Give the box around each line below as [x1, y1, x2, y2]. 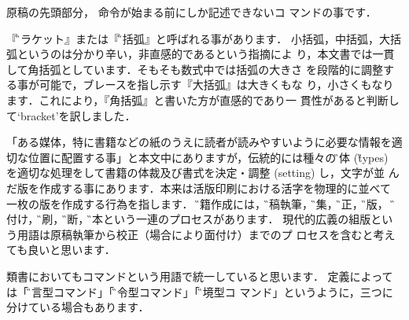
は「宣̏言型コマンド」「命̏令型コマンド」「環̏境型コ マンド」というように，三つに [6, 283, 393, 300]
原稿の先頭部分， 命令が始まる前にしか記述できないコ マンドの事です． [6, 4, 377, 20]
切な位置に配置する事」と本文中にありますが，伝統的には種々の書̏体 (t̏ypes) [6, 149, 389, 165]
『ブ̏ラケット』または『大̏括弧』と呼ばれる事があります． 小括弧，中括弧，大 [6, 30, 390, 46]
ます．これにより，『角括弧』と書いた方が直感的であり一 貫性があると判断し [6, 91, 400, 108]
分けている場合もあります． [6, 299, 149, 315]
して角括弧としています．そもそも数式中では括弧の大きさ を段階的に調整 [6, 61, 383, 77]
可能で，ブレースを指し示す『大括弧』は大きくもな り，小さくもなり [39, 76, 394, 93]
